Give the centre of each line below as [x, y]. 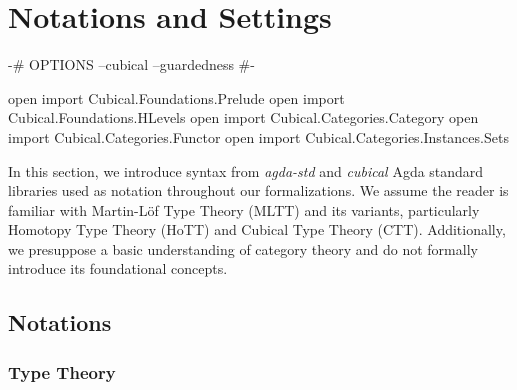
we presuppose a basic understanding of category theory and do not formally [243, 248]
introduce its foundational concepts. [118, 268]
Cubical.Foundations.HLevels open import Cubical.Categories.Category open [243, 117]
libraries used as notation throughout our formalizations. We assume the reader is [258, 190]
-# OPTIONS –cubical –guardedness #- [131, 64]
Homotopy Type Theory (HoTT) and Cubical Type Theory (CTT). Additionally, [257, 229]
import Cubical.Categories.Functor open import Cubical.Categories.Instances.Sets [258, 136]
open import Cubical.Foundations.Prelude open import [176, 97]
